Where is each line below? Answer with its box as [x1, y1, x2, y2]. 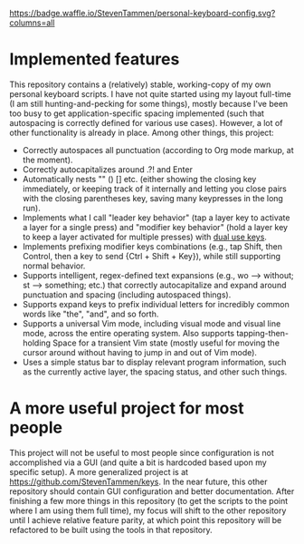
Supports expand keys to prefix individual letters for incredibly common [22, 298, 290, 309]
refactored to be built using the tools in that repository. [9, 524, 213, 535]
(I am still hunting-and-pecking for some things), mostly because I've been [9, 98, 289, 109]
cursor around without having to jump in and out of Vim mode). [22, 346, 258, 357]
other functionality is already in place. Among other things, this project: [9, 127, 274, 138]
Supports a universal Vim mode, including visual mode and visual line [22, 317, 281, 329]
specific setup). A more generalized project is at [9, 466, 188, 477]
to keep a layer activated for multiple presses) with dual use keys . [22, 231, 267, 242]
